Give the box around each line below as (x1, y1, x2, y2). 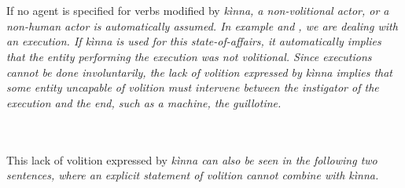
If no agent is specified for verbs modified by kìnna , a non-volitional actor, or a (6, 2, 389, 19)
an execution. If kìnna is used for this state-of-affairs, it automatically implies (6, 33, 381, 49)
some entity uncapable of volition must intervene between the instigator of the (6, 79, 379, 96)
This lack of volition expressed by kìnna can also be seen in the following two (6, 151, 377, 168)
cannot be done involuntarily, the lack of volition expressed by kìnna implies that (6, 63, 393, 80)
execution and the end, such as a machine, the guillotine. (6, 94, 282, 110)
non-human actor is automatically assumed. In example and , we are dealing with (6, 17, 398, 34)
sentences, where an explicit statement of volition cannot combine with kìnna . (6, 167, 379, 183)
